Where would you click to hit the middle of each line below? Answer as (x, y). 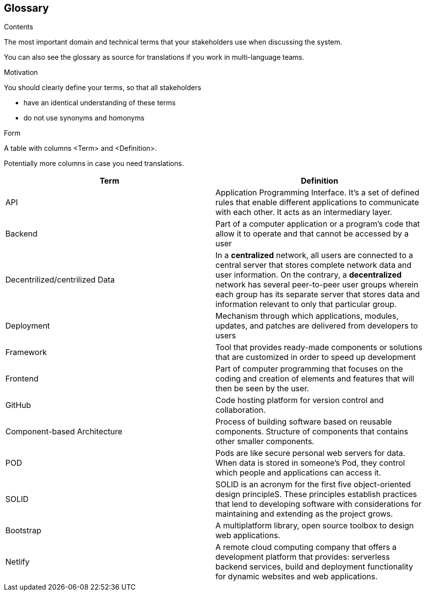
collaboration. (241, 410)
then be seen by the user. (262, 389)
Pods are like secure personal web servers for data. (310, 453)
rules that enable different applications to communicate (317, 202)
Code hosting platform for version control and (300, 400)
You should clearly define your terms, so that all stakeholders (103, 88)
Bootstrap (24, 531)
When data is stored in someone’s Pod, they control (310, 463)
